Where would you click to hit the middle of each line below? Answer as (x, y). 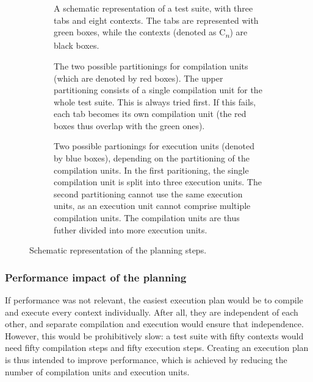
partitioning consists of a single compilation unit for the (158, 90)
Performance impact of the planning (96, 277)
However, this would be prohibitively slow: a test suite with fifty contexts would (154, 335)
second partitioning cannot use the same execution (148, 193)
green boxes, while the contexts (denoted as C (140, 32)
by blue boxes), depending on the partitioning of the (152, 158)
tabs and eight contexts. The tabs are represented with (156, 20)
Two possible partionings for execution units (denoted (154, 146)
